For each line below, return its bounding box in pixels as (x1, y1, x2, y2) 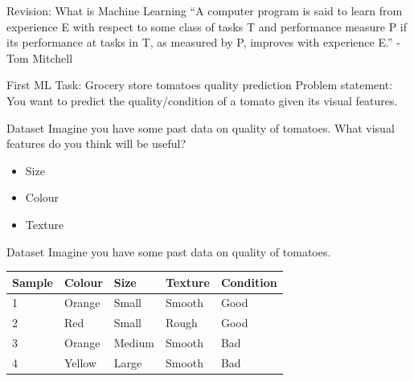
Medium (113, 334, 154, 351)
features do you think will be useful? (6, 135, 187, 152)
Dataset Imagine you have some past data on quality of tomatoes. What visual (6, 119, 395, 136)
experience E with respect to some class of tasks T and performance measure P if (6, 18, 408, 35)
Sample (12, 273, 53, 290)
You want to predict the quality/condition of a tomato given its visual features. (6, 92, 398, 109)
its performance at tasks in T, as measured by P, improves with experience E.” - (6, 34, 400, 51)
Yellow (64, 354, 97, 371)
